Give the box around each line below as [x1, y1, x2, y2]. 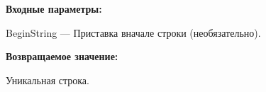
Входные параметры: [6, 1, 102, 16]
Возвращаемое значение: [6, 49, 118, 64]
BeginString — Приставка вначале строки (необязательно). [6, 25, 261, 40]
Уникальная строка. [6, 72, 89, 87]
